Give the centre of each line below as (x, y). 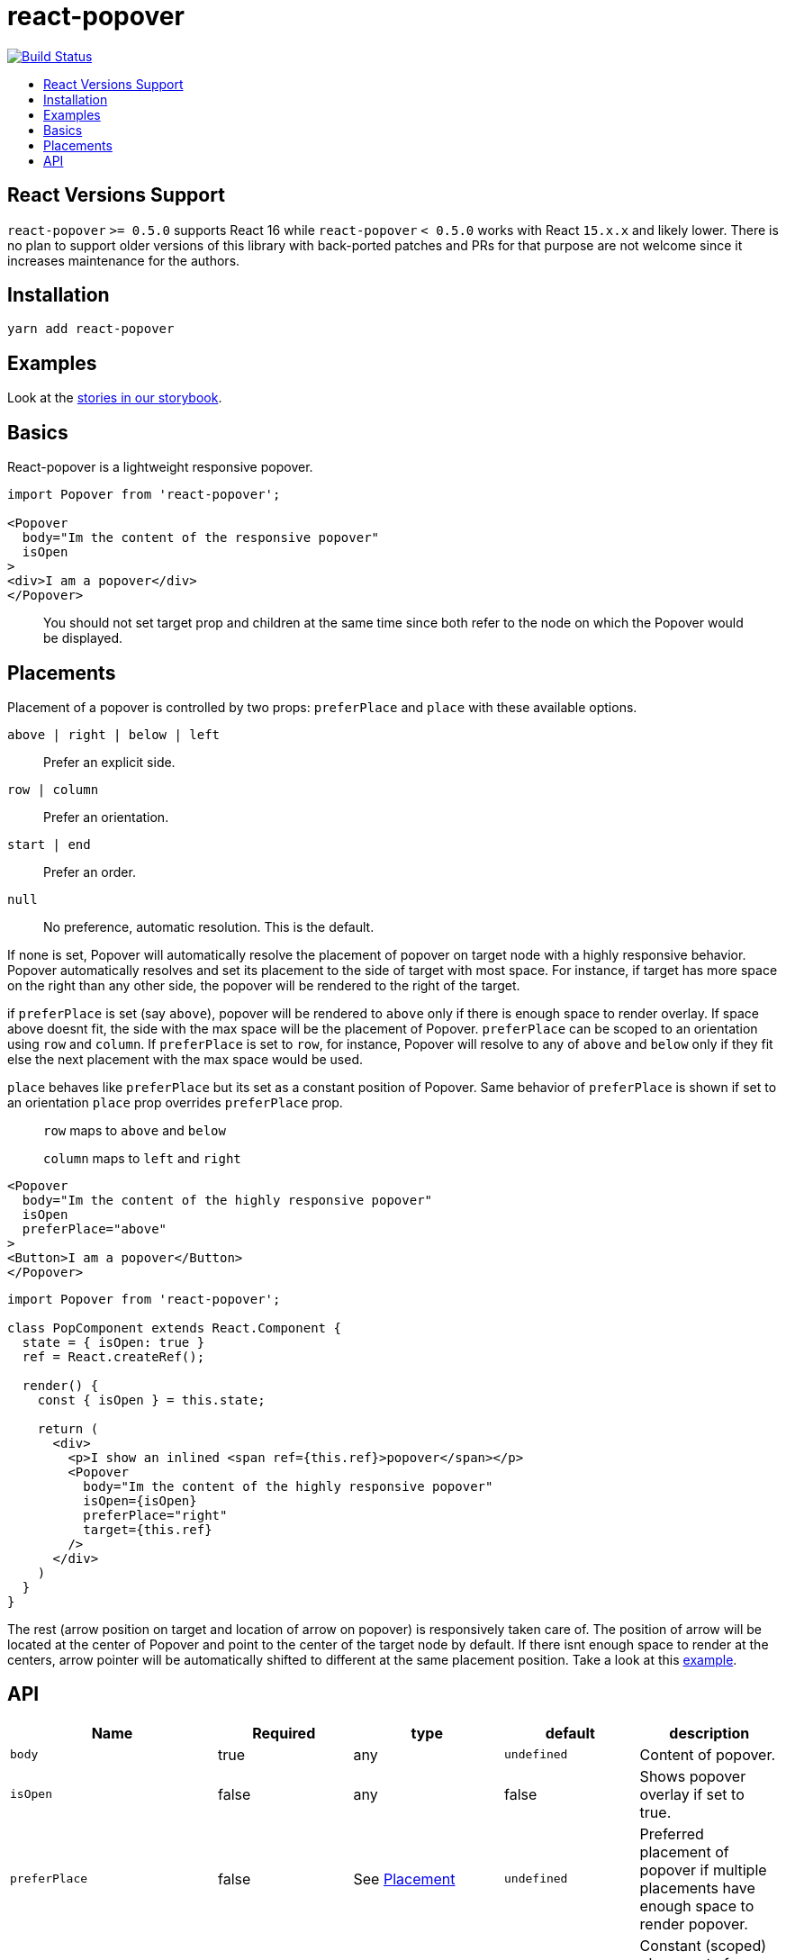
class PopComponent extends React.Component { (174, 1328)
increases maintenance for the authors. (124, 260)
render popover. (694, 1924)
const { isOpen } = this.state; (151, 1400)
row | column (53, 789)
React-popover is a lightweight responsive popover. (160, 467)
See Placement (404, 1879)
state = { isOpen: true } (113, 1342)
